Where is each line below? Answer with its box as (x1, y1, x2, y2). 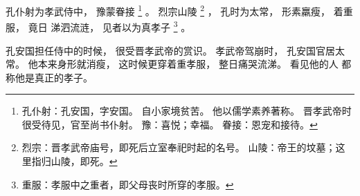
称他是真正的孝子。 (6, 70, 93, 84)
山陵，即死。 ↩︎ (51, 154, 118, 168)
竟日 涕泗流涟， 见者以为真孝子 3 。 (28, 18, 191, 34)
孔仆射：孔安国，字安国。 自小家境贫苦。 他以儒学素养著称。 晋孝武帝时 (21, 104, 352, 118)
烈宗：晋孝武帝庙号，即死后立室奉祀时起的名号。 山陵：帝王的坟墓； (21, 140, 336, 155)
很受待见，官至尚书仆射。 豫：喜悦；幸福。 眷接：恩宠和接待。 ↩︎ (21, 117, 318, 131)
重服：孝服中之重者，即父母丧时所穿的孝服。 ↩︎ (21, 177, 234, 191)
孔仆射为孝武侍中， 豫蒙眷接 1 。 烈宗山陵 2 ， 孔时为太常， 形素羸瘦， (6, 2, 331, 18)
